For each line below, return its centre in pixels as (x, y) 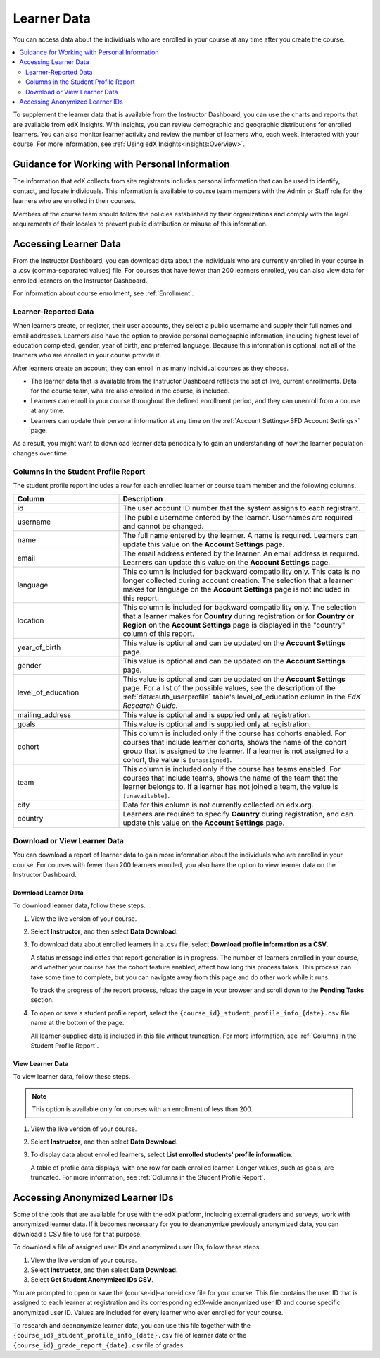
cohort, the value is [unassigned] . (177, 760)
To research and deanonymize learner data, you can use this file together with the (132, 1325)
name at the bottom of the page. (77, 1023)
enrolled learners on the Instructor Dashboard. (80, 280)
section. (42, 1000)
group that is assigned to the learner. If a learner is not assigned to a (236, 751)
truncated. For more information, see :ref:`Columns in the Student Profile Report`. (148, 1177)
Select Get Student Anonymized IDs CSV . (92, 1280)
